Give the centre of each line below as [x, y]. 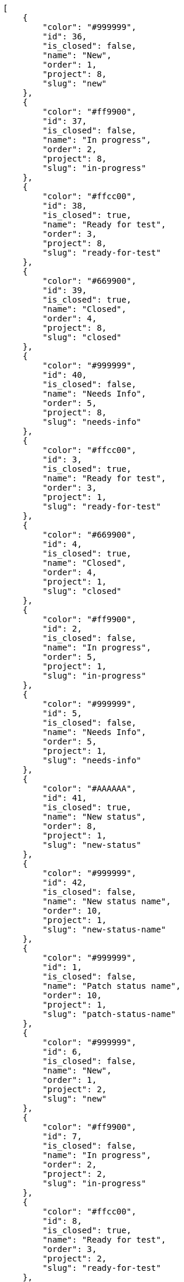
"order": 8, [70, 826]
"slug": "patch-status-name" [109, 1014]
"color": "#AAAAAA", [89, 788]
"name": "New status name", [107, 901]
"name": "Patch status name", [112, 986]
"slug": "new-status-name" [104, 929]
